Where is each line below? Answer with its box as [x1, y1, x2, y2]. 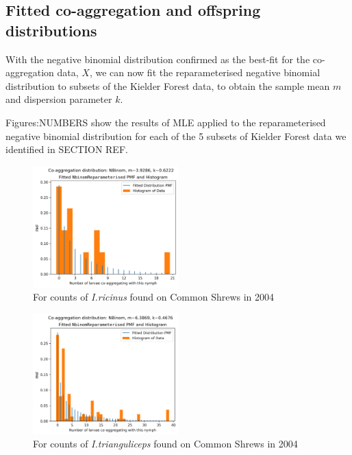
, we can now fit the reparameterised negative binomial [89, 65, 320, 80]
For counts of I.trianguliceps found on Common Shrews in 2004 [33, 436, 298, 451]
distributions [5, 19, 97, 40]
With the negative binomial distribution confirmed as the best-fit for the [5, 51, 310, 66]
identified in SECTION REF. [5, 142, 128, 156]
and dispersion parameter [5, 92, 112, 106]
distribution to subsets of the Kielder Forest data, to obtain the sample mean [5, 78, 330, 93]
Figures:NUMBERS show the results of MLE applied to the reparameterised [5, 115, 326, 129]
